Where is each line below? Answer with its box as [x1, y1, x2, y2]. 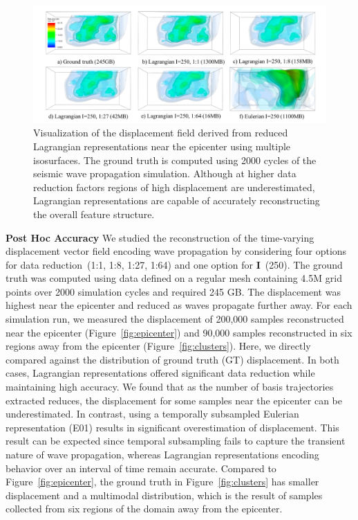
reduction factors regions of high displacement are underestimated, [33, 179, 315, 194]
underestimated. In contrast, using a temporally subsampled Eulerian [6, 406, 299, 421]
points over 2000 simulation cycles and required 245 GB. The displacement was [6, 284, 341, 298]
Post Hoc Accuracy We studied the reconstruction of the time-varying [6, 230, 314, 244]
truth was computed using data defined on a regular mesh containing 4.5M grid [6, 271, 342, 285]
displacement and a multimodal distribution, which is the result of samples [6, 487, 323, 502]
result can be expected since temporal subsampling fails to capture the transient [6, 433, 346, 448]
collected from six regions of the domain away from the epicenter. [6, 501, 283, 516]
